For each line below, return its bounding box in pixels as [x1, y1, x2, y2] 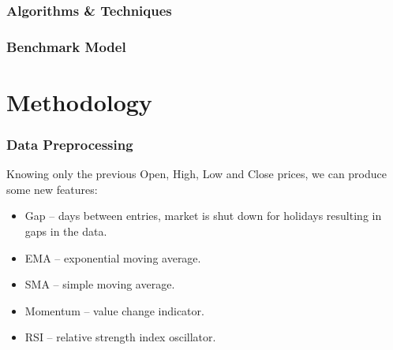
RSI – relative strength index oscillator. [24, 329, 216, 345]
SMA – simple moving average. [24, 276, 175, 292]
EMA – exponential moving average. [24, 249, 201, 266]
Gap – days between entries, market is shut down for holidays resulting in [24, 207, 382, 224]
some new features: [6, 181, 98, 197]
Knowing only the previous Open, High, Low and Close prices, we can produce [6, 166, 387, 182]
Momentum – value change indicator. [24, 302, 204, 318]
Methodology [6, 85, 152, 117]
